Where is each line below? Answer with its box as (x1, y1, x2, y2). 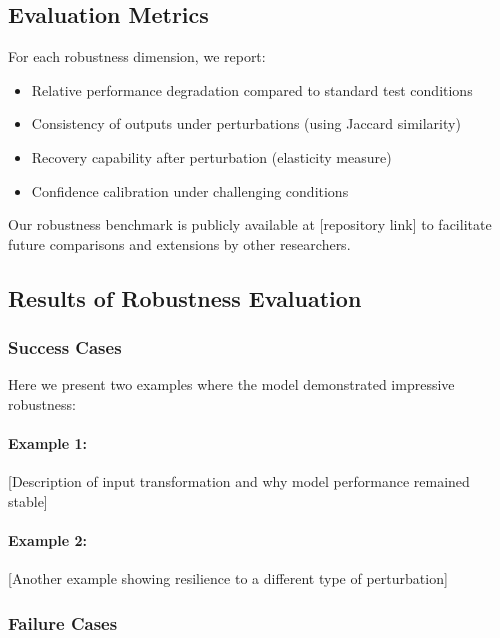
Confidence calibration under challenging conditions (31, 180, 349, 201)
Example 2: (8, 530, 87, 551)
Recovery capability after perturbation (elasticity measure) (31, 146, 392, 167)
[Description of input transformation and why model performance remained (8, 471, 470, 492)
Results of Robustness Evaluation (8, 282, 362, 313)
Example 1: (8, 433, 87, 454)
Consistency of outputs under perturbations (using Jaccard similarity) (31, 113, 461, 134)
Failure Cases (8, 610, 118, 635)
